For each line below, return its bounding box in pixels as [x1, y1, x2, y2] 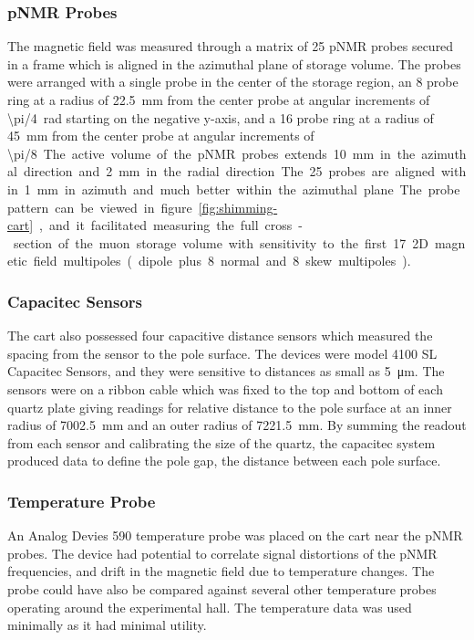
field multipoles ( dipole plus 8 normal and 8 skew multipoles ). [33, 251, 411, 270]
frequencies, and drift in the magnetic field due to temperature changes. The [7, 561, 435, 581]
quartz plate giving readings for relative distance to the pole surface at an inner [7, 397, 452, 416]
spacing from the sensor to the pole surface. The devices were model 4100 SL [7, 343, 438, 362]
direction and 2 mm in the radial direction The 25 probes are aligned [23, 162, 435, 181]
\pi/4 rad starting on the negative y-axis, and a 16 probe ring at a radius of [7, 108, 434, 127]
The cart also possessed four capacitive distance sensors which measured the [7, 326, 433, 345]
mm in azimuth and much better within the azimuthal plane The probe [36, 179, 460, 198]
